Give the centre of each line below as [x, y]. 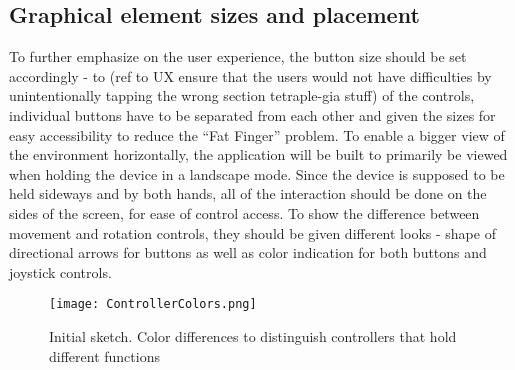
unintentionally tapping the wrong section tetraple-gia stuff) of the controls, [242, 95]
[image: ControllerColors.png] [153, 304]
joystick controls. [60, 271]
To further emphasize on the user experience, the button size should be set [238, 56]
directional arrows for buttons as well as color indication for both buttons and [248, 252]
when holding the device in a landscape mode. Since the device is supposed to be [257, 173]
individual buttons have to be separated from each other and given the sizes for [252, 114]
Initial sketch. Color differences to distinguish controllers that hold [253, 335]
